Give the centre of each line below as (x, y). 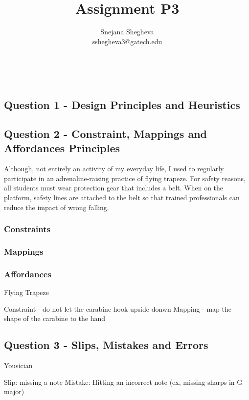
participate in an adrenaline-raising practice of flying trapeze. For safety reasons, (125, 178)
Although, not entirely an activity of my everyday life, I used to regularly (114, 169)
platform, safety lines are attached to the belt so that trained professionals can (122, 198)
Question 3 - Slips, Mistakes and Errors (106, 345)
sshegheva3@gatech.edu (127, 41)
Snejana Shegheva (127, 32)
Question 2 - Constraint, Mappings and (105, 134)
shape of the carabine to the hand (55, 318)
